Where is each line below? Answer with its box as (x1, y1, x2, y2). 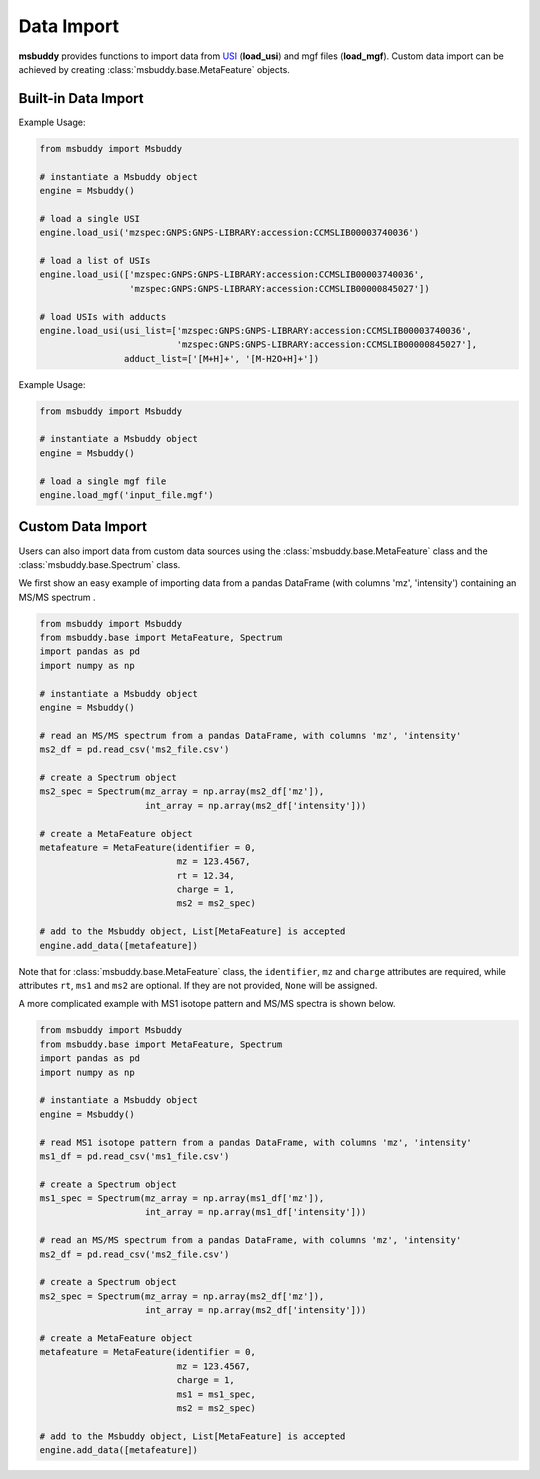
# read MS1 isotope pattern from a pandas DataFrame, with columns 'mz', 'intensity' (39, 1136, 472, 1148)
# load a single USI (39, 213, 140, 224)
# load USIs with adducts (39, 311, 167, 322)
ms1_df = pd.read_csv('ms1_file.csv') (39, 1150, 230, 1162)
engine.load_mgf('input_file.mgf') (39, 490, 214, 500)
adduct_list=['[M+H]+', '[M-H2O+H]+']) (123, 353, 320, 364)
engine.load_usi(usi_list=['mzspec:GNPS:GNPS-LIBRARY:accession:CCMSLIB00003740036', (39, 325, 472, 336)
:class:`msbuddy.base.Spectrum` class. (18, 558, 181, 570)
